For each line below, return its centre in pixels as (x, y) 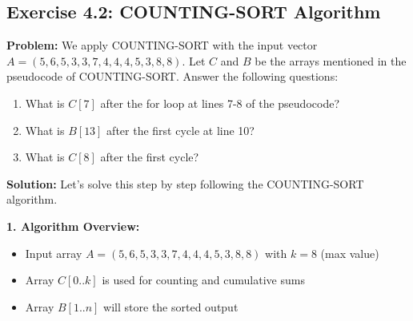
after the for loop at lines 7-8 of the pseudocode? (220, 103)
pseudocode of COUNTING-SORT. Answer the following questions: (172, 76)
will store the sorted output (171, 306)
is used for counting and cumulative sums (203, 280)
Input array (54, 253)
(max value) (350, 253)
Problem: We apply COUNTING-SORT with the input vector (162, 45)
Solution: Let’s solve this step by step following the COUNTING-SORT (185, 183)
